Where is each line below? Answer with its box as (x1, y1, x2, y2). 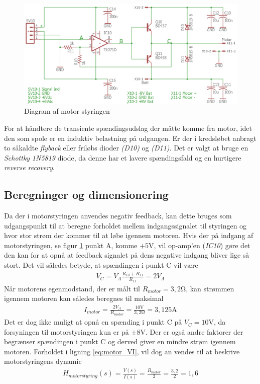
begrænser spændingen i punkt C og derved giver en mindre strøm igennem (4, 336, 236, 347)
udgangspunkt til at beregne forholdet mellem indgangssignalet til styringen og (4, 220, 247, 231)
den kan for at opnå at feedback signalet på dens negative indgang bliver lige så (4, 250, 249, 260)
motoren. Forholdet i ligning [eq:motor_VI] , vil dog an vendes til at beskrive (4, 346, 240, 356)
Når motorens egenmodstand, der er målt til (4, 283, 140, 293)
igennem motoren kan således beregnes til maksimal (4, 293, 164, 303)
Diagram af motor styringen (24, 106, 110, 116)
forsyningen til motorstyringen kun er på (4, 326, 129, 337)
